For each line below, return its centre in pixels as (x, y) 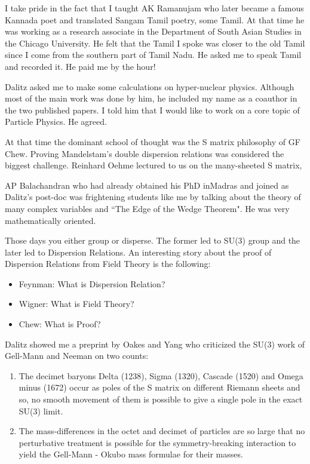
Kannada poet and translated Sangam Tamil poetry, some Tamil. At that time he (155, 19)
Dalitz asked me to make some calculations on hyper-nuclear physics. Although (150, 86)
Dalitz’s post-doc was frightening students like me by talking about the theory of (153, 197)
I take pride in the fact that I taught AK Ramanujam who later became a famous (154, 8)
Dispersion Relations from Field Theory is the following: (108, 264)
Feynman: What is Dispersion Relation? (92, 283)
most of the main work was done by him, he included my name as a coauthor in (151, 98)
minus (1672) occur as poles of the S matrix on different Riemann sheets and (159, 387)
